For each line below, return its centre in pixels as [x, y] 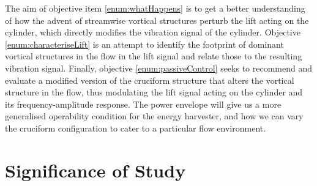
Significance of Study [95, 170]
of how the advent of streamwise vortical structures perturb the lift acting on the [157, 20]
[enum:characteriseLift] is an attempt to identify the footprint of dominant [144, 44]
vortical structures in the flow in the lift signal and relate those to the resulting [154, 56]
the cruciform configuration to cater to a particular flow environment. [136, 128]
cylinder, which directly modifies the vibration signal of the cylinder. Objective [153, 32]
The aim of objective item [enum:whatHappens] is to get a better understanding [155, 8]
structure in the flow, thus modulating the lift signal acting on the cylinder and [154, 92]
